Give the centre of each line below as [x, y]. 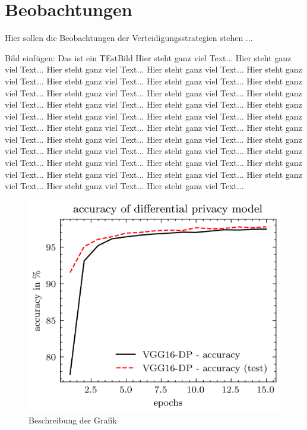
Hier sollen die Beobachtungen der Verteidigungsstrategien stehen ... [129, 38]
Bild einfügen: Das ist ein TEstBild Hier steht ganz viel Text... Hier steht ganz [148, 57]
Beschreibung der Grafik [73, 420]
